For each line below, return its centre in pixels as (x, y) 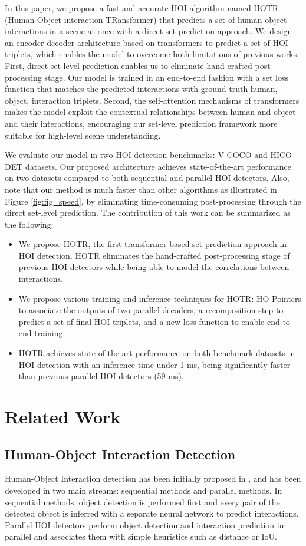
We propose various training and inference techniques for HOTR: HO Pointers (160, 298)
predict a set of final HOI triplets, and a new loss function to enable (142, 321)
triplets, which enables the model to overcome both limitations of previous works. (152, 54)
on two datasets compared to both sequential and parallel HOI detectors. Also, (147, 178)
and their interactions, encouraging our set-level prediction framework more (141, 123)
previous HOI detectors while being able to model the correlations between (154, 267)
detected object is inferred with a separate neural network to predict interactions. (152, 513)
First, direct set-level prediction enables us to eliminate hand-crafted (129, 65)
